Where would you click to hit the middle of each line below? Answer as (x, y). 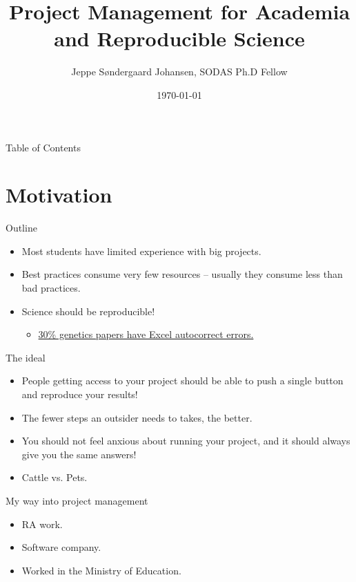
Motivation (59, 195)
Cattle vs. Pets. (55, 477)
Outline (21, 228)
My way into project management (77, 500)
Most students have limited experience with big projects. (141, 251)
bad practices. (51, 288)
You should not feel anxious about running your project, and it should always (186, 441)
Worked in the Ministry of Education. (101, 570)
